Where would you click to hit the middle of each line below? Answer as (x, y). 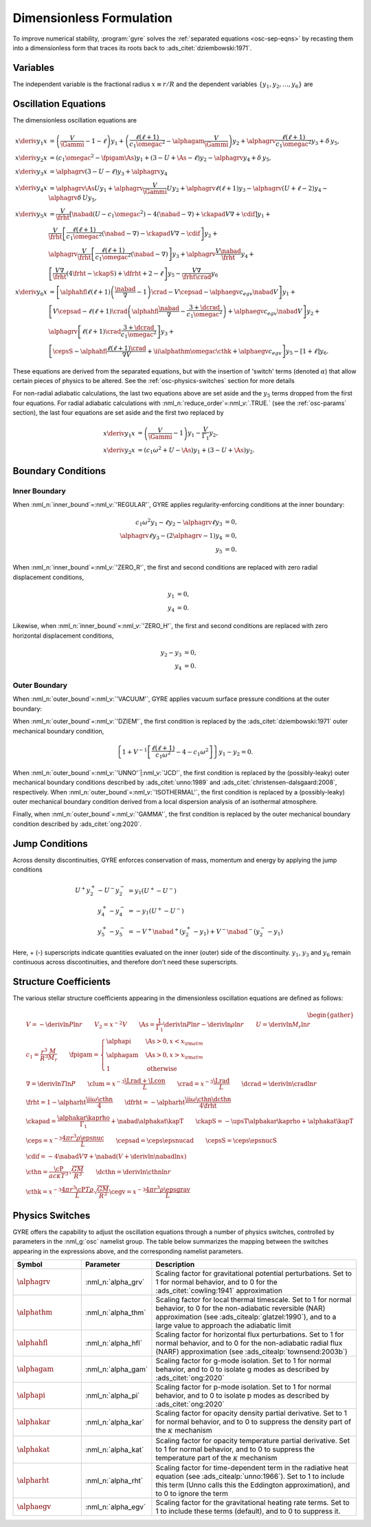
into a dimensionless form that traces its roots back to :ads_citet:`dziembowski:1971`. (132, 47)
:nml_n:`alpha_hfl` (114, 1343)
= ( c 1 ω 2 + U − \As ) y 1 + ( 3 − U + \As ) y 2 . (196, 450)
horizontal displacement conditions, (63, 636)
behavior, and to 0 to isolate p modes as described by (243, 1396)
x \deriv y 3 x (31, 172)
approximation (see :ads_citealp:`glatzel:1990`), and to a (246, 1317)
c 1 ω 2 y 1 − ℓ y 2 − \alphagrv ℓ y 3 (179, 522)
